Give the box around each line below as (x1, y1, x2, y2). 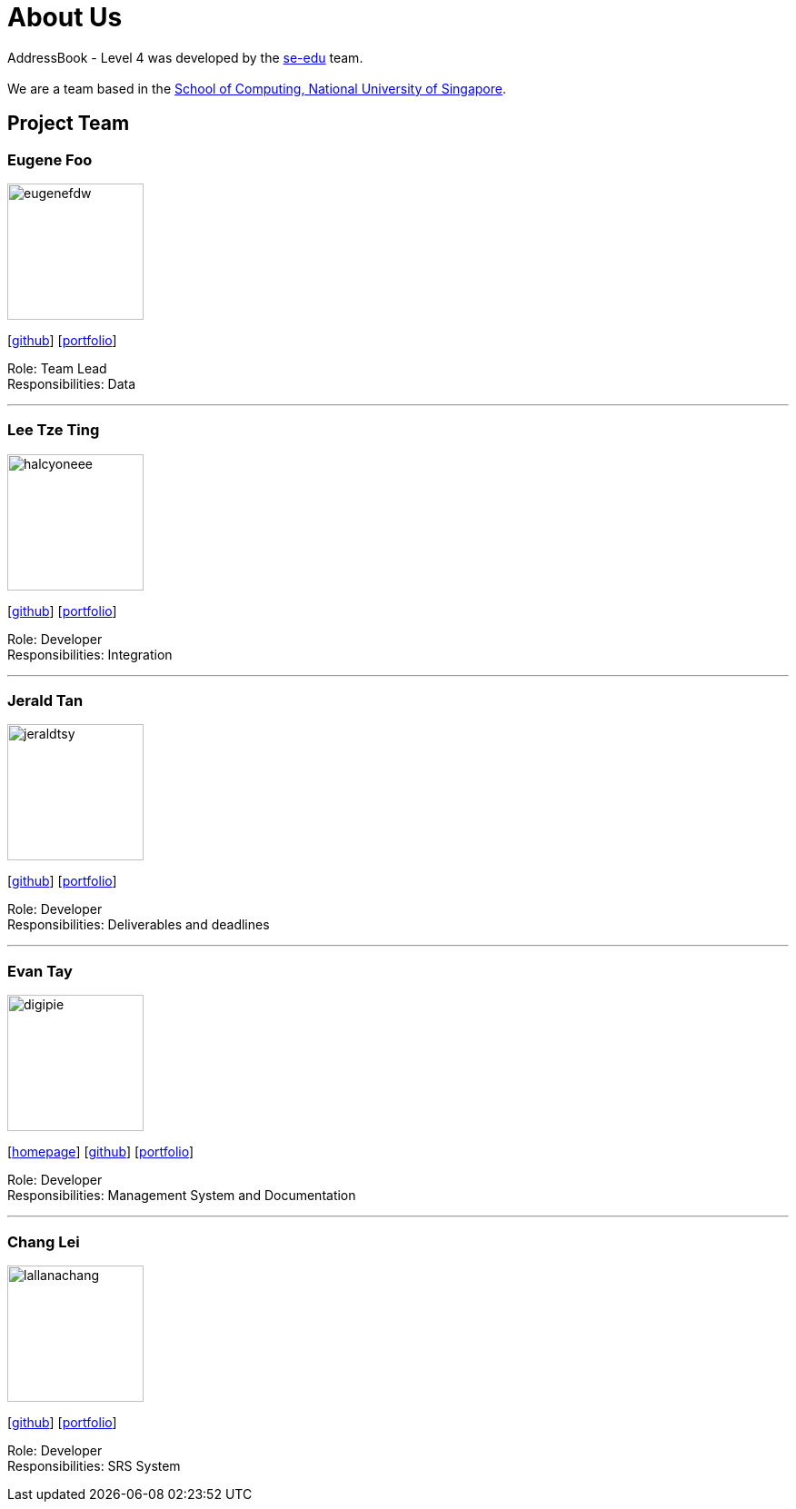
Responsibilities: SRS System (7, 1457, 181, 1474)
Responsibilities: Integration (7, 646, 173, 662)
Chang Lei (7, 1232, 80, 1251)
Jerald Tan (7, 691, 84, 710)
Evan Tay (7, 961, 73, 980)
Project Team (7, 112, 130, 135)
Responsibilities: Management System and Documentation (7, 1187, 356, 1204)
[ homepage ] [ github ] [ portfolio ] (7, 1144, 194, 1160)
